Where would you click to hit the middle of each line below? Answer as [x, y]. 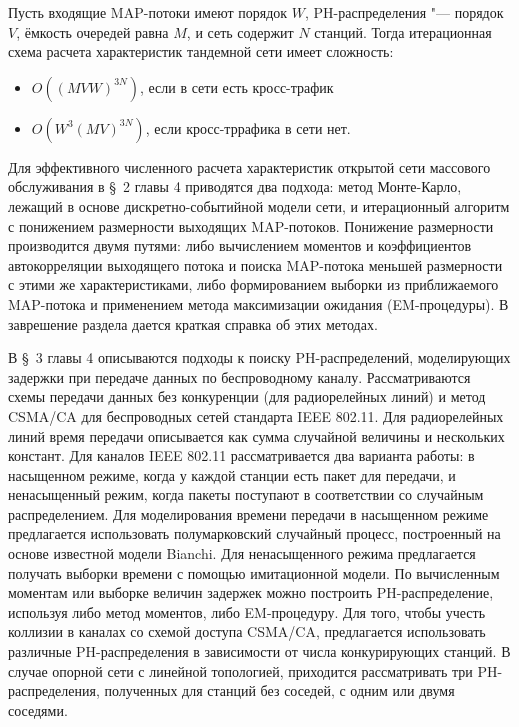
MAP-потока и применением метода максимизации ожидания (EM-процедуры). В [258, 303]
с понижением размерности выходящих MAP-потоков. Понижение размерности [251, 225]
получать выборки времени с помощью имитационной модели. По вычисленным [254, 572]
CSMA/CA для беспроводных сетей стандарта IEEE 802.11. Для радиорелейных [256, 415]
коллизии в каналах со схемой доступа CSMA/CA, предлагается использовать [247, 631]
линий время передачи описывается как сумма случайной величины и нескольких [256, 435]
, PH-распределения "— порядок [404, 12]
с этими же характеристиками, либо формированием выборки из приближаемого [253, 284]
